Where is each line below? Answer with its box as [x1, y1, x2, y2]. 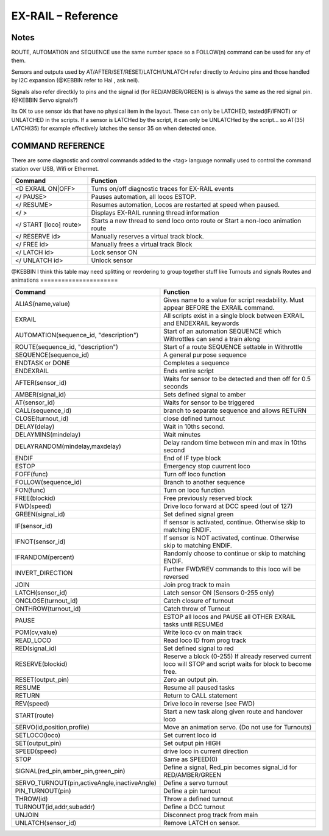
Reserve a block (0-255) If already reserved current [163, 652, 312, 660]
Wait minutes [163, 430, 201, 438]
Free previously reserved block [163, 494, 253, 502]
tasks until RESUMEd [163, 620, 224, 628]
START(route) [15, 711, 54, 720]
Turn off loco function [163, 470, 226, 478]
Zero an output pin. [163, 675, 219, 684]
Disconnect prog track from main [163, 810, 258, 819]
